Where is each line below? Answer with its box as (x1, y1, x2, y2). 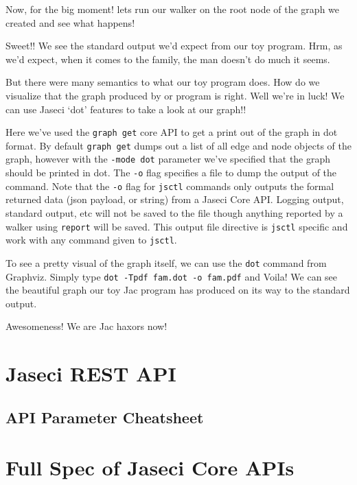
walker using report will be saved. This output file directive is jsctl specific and (5, 219, 348, 233)
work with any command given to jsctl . (5, 233, 177, 247)
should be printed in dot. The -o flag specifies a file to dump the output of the (5, 165, 337, 180)
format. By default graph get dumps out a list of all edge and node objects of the (5, 138, 352, 152)
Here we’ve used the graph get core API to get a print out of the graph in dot (5, 125, 338, 139)
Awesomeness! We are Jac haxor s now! (5, 319, 168, 333)
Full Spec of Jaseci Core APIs (5, 453, 295, 482)
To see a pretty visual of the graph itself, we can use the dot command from (5, 255, 327, 270)
